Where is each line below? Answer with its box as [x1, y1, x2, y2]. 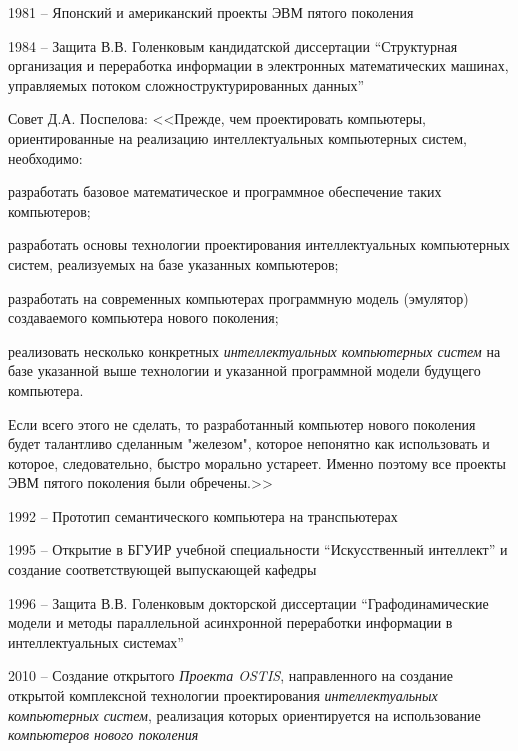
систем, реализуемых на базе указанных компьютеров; [8, 253, 339, 274]
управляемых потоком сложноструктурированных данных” [8, 74, 365, 95]
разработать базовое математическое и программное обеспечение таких [8, 181, 442, 202]
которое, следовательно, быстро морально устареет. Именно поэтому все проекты [8, 452, 506, 473]
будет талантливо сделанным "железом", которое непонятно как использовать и [8, 433, 490, 454]
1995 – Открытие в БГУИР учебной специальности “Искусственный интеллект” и [8, 539, 508, 560]
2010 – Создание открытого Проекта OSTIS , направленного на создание [8, 665, 454, 686]
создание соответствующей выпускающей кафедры [8, 559, 317, 580]
